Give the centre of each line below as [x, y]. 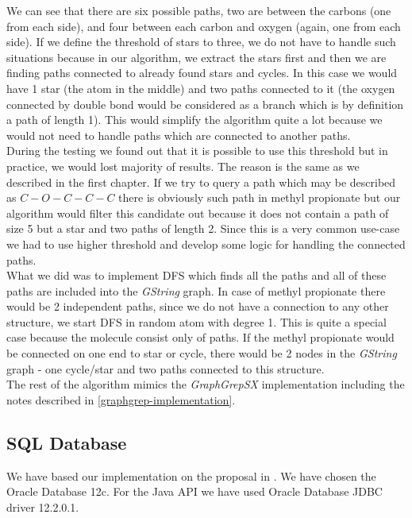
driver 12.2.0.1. [43, 506]
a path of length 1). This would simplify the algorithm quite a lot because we [194, 120]
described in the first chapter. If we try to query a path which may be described [201, 182]
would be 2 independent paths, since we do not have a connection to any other [198, 306]
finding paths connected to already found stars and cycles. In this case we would [202, 73]
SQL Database [67, 442]
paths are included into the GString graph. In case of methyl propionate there [196, 290]
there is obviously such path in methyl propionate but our [260, 197]
